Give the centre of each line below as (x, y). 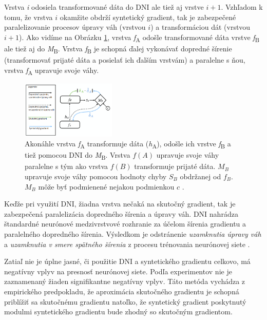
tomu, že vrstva (28, 17)
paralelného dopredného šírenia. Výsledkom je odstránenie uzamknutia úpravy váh (133, 233)
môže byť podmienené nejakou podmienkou (106, 186)
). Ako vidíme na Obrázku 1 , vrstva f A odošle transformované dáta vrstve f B (139, 37)
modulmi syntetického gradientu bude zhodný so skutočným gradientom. (118, 312)
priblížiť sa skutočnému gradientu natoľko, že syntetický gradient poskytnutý (125, 301)
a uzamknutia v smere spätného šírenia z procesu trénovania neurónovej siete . (127, 244)
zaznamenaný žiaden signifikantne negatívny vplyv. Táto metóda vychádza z (125, 281)
